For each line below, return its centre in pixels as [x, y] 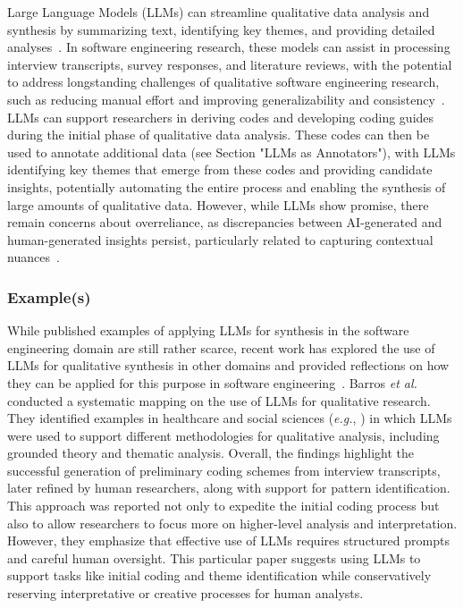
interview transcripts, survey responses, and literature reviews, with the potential [230, 64]
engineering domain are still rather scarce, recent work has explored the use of [221, 347]
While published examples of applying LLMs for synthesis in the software [208, 330]
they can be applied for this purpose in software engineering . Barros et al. [212, 382]
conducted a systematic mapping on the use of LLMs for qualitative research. [219, 400]
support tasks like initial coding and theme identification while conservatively [219, 575]
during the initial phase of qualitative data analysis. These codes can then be [219, 135]
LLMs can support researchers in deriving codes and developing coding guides [221, 117]
